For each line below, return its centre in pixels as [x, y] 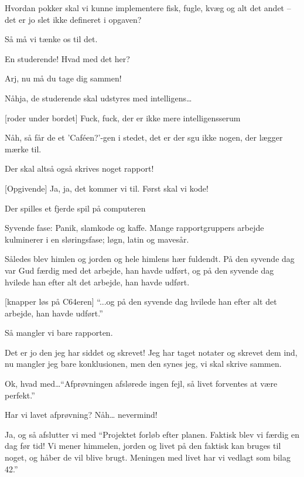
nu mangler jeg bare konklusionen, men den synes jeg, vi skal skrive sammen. [143, 364]
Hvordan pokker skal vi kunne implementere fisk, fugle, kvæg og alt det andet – [148, 8]
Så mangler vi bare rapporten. [59, 333]
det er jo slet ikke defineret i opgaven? [73, 19]
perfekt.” [20, 395]
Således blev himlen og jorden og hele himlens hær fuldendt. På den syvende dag [150, 259]
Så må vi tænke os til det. [51, 39]
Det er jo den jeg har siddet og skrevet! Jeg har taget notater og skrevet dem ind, [151, 352]
